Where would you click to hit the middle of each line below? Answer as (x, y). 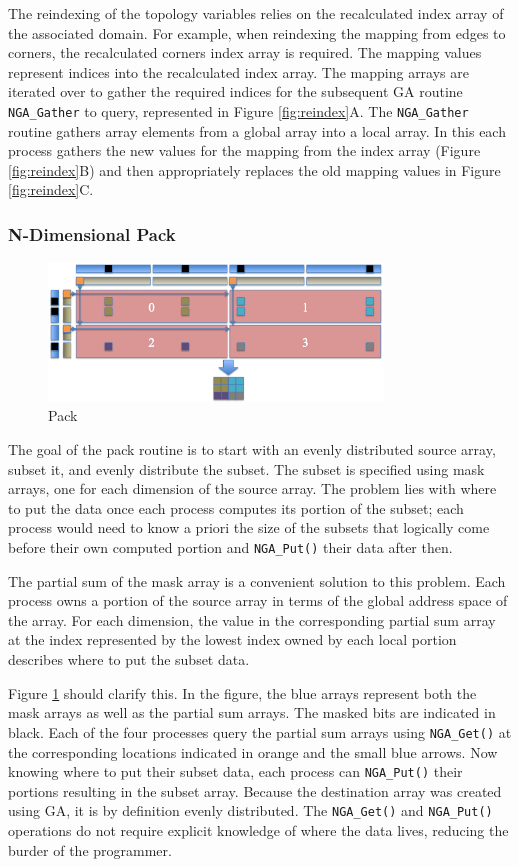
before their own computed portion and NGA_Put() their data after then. (230, 547)
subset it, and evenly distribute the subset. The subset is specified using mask (246, 468)
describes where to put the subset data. (129, 659)
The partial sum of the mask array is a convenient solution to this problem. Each (257, 580)
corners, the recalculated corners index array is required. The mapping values (245, 52)
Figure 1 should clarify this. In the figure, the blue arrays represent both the (242, 692)
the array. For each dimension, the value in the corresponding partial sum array (252, 619)
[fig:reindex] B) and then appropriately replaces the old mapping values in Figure (254, 169)
